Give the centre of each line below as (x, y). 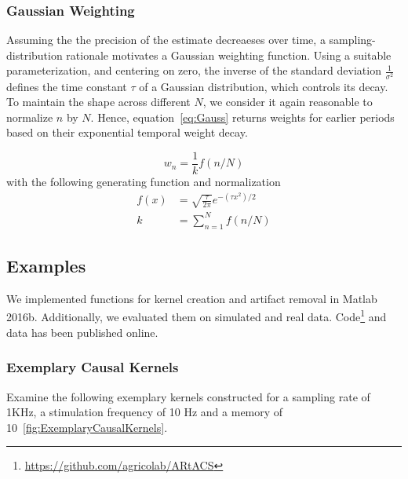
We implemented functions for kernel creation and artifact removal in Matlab (192, 298)
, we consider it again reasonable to (288, 102)
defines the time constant (67, 86)
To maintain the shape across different (98, 102)
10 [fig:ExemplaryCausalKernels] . (87, 427)
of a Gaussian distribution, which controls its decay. (264, 86)
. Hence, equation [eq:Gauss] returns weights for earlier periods (242, 117)
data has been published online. (82, 332)
